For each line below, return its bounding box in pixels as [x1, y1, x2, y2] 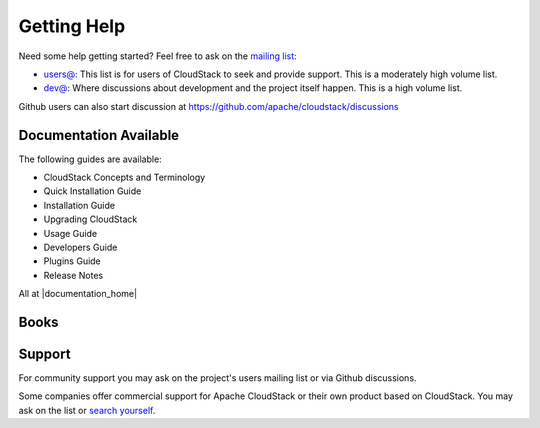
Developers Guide [43, 241, 118, 253]
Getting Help [18, 15, 126, 37]
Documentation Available [18, 126, 180, 144]
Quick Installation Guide [43, 185, 142, 197]
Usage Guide [43, 227, 98, 239]
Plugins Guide [43, 255, 102, 267]
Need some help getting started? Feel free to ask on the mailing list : [18, 50, 297, 62]
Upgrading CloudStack [43, 213, 138, 225]
